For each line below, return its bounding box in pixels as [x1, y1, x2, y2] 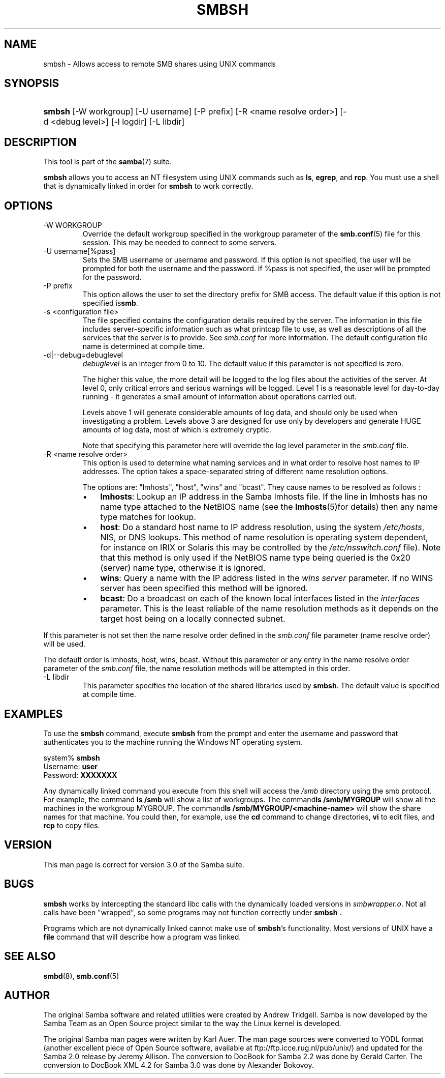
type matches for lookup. [100, 512, 196, 522]
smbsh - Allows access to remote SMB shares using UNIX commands [43, 59, 276, 68]
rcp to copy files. [43, 821, 100, 830]
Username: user [43, 762, 98, 771]
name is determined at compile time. [82, 342, 205, 351]
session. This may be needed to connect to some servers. [82, 238, 277, 247]
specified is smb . [82, 299, 138, 308]
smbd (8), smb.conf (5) [43, 971, 119, 980]
